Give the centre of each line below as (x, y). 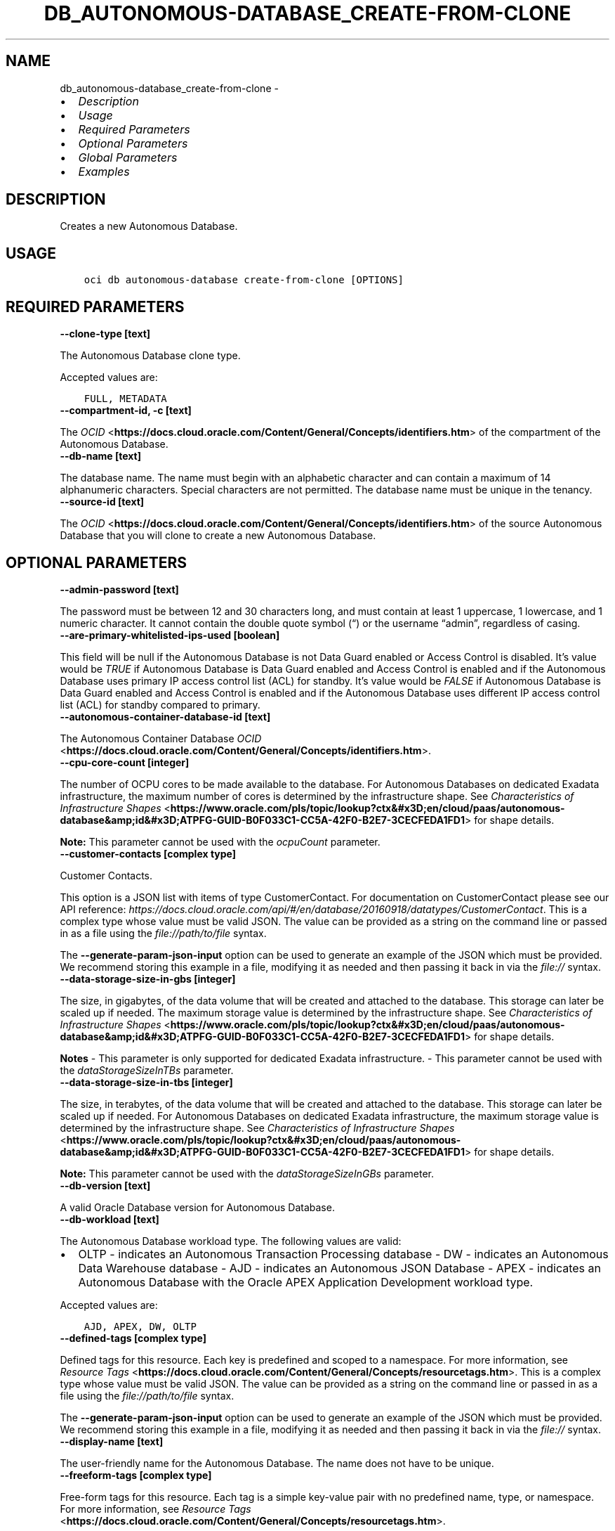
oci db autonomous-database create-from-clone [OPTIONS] (244, 280)
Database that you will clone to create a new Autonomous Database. (218, 536)
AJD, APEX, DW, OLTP (140, 1326)
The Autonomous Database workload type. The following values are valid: (231, 1241)
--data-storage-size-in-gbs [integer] (148, 978)
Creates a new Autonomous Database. (149, 226)
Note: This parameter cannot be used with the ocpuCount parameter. (220, 841)
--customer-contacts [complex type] (148, 853)
